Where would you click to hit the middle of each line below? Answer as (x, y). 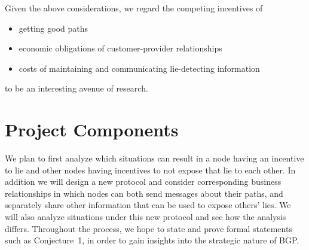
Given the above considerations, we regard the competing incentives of (134, 8)
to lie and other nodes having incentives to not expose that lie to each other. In (150, 170)
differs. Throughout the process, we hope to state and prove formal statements (149, 228)
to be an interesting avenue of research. (77, 88)
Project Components (92, 129)
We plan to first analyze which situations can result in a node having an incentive (154, 158)
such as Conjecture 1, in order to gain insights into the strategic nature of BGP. (152, 240)
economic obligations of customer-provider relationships (120, 48)
